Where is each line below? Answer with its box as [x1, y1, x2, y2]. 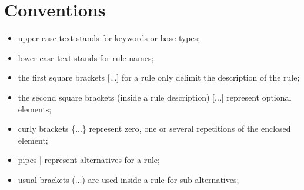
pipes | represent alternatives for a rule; [18, 154, 160, 166]
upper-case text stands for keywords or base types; [18, 32, 201, 44]
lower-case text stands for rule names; [18, 51, 154, 64]
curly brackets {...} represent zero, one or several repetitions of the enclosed [18, 122, 291, 135]
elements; [18, 102, 52, 115]
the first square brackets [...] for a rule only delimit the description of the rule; [18, 71, 300, 84]
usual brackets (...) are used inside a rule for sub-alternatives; [18, 173, 239, 185]
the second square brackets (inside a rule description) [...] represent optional [18, 91, 292, 103]
